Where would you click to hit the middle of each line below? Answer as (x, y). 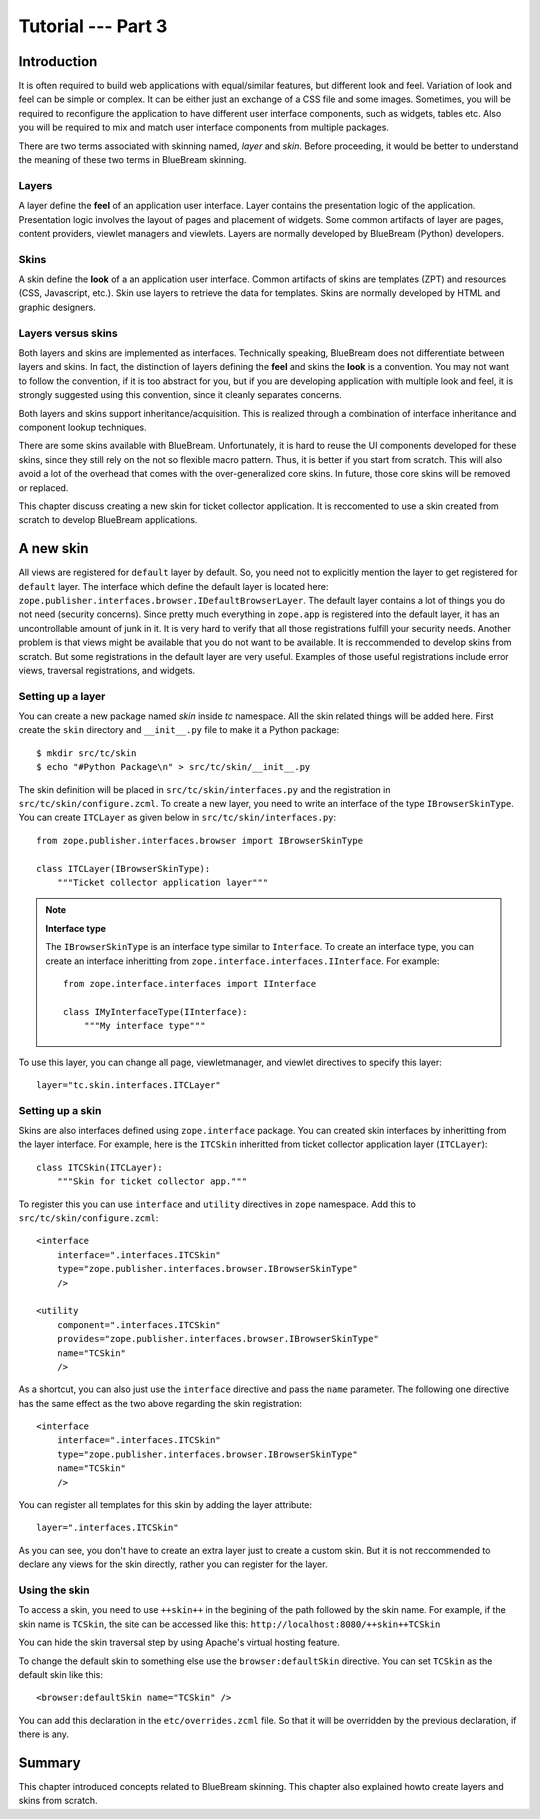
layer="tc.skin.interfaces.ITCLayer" (129, 1084)
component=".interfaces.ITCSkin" (139, 1324)
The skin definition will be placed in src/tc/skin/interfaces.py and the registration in (204, 789)
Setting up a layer (62, 696)
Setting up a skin (60, 1110)
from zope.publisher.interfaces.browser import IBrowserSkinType (200, 840)
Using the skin (54, 1590)
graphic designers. (57, 307)
